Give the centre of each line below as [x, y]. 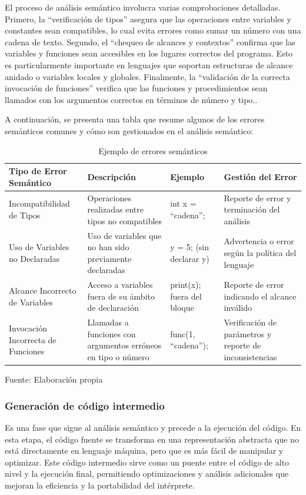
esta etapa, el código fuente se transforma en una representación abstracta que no [152, 439]
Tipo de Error [38, 171]
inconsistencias [250, 357]
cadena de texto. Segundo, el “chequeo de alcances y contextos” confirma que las [150, 41]
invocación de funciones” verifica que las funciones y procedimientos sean [136, 88]
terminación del [252, 209]
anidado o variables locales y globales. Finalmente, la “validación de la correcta [147, 76]
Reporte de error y [257, 197]
